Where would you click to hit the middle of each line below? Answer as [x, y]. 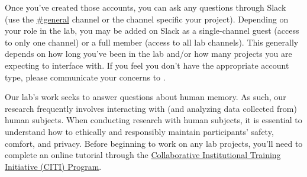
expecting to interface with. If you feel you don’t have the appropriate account [147, 65]
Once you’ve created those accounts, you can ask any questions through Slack [146, 7]
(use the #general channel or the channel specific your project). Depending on [147, 19]
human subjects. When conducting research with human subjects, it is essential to [153, 120]
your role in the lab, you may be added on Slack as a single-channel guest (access [152, 30]
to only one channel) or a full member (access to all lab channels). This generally [152, 42]
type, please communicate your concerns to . [85, 77]
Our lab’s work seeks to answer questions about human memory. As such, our [146, 97]
